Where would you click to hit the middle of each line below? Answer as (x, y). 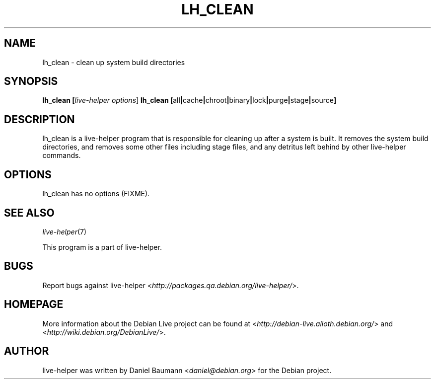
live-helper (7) (65, 231)
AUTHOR (27, 351)
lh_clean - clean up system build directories (114, 62)
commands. (62, 155)
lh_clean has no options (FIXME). (96, 194)
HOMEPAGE (34, 305)
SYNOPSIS (31, 81)
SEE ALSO (29, 213)
